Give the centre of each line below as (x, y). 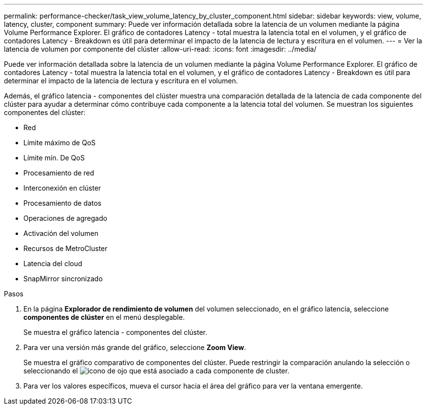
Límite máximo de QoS (60, 143)
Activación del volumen (61, 233)
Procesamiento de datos (62, 203)
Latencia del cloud (53, 263)
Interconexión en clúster (62, 188)
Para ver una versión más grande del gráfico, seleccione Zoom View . (135, 347)
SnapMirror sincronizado (63, 279)
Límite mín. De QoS (54, 158)
